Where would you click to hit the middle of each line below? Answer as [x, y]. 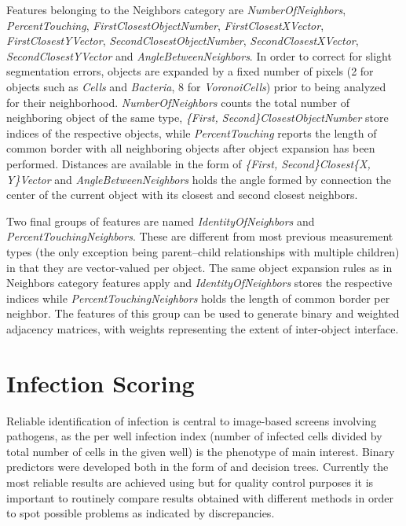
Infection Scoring [101, 383]
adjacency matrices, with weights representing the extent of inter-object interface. [203, 328]
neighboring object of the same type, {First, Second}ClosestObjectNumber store [198, 118]
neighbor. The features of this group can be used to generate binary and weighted [203, 313]
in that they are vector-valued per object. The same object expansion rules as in [199, 267]
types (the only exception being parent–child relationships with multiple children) [203, 251]
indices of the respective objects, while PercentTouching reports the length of [192, 132]
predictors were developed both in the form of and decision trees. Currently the [198, 467]
